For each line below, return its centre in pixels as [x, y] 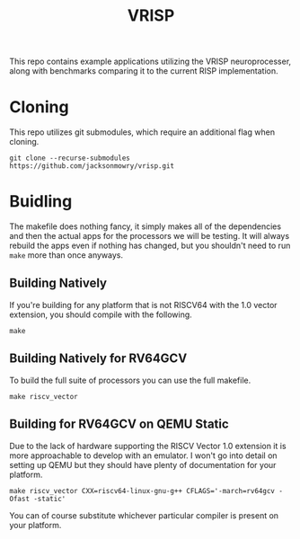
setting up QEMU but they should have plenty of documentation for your [143, 464]
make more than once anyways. [66, 255]
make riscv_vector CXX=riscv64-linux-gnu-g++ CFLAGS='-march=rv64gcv [142, 490]
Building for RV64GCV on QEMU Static [119, 424]
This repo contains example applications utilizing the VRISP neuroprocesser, [150, 62]
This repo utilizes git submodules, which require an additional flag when [142, 132]
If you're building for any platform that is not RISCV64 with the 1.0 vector [143, 305]
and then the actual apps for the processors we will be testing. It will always [150, 236]
